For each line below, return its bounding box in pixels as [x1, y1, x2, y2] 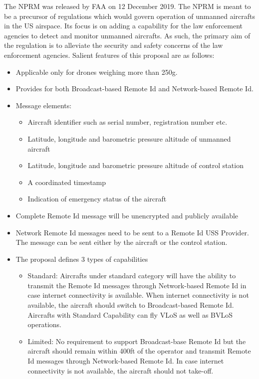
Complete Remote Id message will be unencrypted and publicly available [15, 210, 239, 220]
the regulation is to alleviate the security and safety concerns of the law [4, 40, 223, 50]
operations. [27, 319, 62, 330]
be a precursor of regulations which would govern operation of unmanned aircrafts [4, 10, 256, 21]
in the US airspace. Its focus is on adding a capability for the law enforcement [4, 20, 243, 31]
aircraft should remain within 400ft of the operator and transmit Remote [27, 346, 251, 356]
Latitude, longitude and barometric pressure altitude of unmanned [27, 133, 231, 144]
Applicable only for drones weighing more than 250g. [15, 66, 178, 77]
